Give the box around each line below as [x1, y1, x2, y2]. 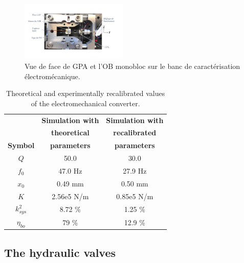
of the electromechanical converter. [31, 98, 140, 108]
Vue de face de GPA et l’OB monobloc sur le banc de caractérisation [25, 60, 240, 71]
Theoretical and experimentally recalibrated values [6, 88, 165, 99]
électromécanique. [25, 70, 80, 81]
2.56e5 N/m [52, 190, 89, 201]
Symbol [8, 140, 35, 151]
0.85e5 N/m [116, 190, 153, 201]
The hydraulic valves [4, 244, 116, 260]
